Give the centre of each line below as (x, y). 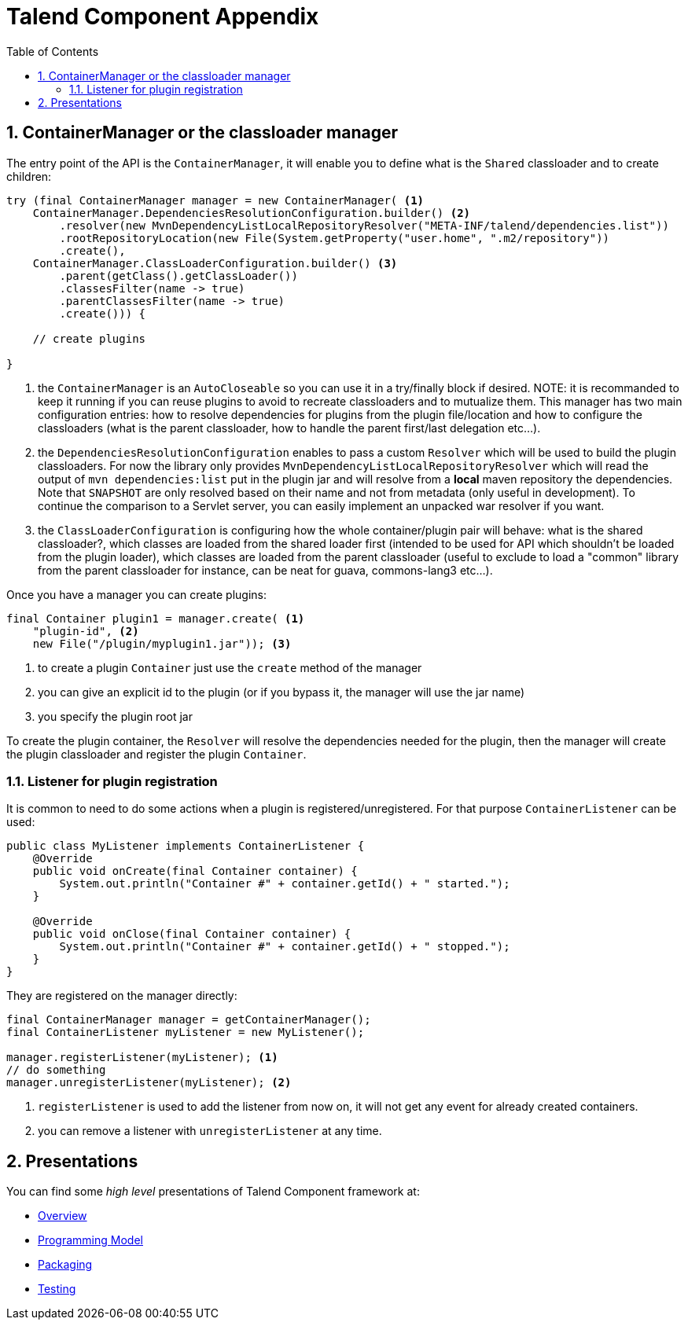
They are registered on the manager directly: (122, 996)
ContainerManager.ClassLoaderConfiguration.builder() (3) (215, 263)
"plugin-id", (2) (86, 631)
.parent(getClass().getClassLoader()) (178, 275)
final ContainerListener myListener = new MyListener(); (186, 1032)
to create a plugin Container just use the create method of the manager (230, 667)
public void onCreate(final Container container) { (195, 871)
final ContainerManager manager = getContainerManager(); (189, 1020)
